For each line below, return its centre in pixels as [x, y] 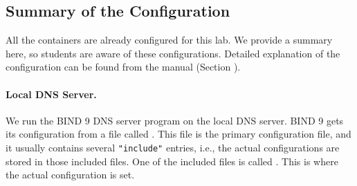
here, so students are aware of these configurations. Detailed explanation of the [173, 53]
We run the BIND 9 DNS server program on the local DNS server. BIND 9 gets [175, 120]
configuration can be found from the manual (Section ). [123, 67]
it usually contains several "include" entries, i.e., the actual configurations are [173, 147]
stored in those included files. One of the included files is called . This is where [172, 161]
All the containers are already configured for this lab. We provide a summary [169, 40]
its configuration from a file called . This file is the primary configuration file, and [178, 134]
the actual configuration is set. [70, 175]
